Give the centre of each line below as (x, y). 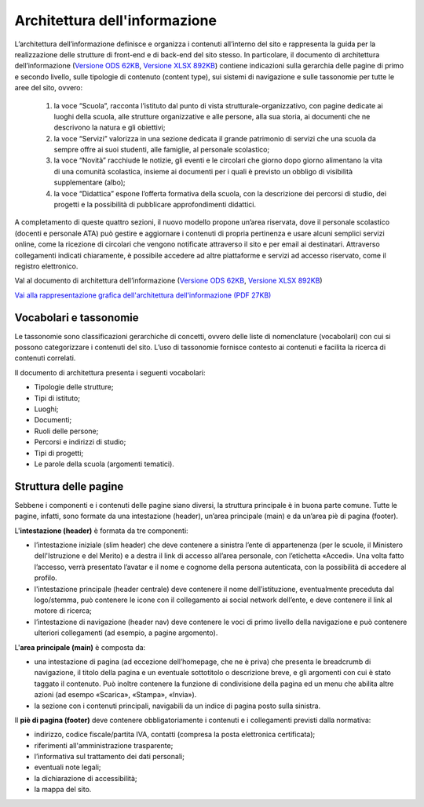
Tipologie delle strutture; (74, 387)
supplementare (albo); (90, 183)
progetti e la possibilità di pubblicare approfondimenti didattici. (155, 205)
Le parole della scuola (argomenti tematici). (104, 464)
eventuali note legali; (68, 767)
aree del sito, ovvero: (49, 88)
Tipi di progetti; (59, 453)
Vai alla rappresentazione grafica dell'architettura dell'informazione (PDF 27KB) (143, 295)
